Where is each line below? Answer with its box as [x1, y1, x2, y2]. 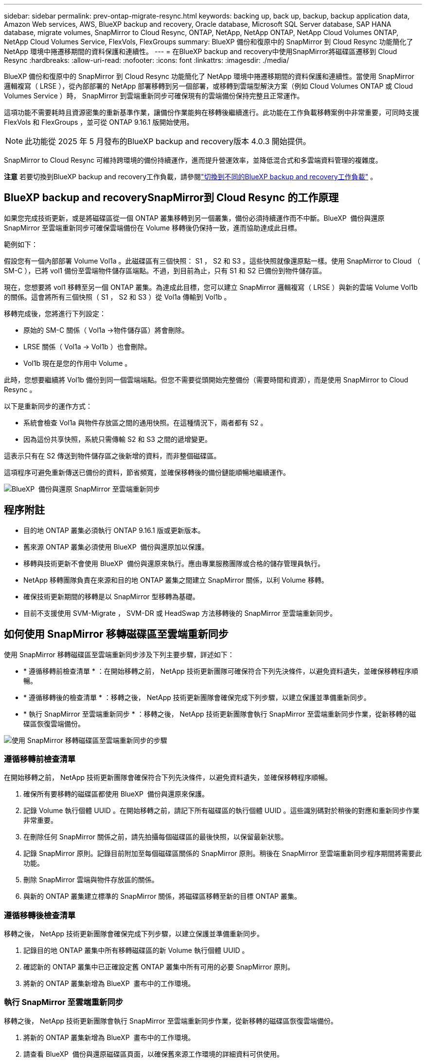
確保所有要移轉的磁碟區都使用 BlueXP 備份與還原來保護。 [23, 790, 209, 798]
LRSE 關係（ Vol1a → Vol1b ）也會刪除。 [23, 342, 151, 351]
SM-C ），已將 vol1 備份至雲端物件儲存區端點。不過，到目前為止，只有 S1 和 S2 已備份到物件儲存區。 [4, 266, 326, 275]
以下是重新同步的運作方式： [4, 401, 92, 410]
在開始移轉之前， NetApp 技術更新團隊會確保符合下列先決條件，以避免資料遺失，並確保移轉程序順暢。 [4, 773, 332, 782]
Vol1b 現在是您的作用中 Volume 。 [23, 359, 132, 367]
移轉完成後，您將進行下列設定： [4, 309, 106, 318]
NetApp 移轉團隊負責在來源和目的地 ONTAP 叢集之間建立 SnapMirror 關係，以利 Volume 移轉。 [23, 575, 328, 584]
